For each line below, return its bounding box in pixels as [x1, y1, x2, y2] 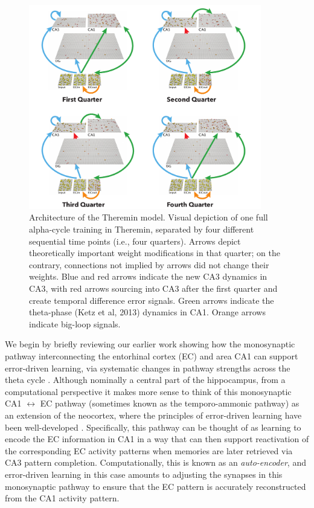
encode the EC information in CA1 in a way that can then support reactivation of [5, 432, 309, 445]
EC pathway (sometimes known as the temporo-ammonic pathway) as [40, 397, 300, 410]
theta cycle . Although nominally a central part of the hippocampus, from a [5, 373, 286, 386]
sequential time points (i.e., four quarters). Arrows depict [29, 234, 241, 247]
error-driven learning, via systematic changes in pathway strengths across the [5, 361, 290, 374]
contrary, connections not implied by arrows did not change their [29, 258, 269, 271]
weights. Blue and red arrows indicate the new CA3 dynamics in [29, 270, 268, 283]
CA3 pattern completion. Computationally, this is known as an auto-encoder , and [5, 456, 306, 469]
